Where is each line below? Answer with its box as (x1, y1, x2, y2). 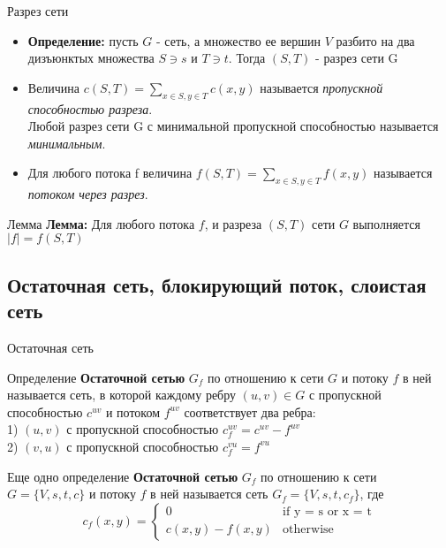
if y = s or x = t (283, 506, 372, 519)
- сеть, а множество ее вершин (155, 31, 321, 49)
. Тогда (228, 49, 266, 67)
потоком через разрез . (27, 185, 148, 203)
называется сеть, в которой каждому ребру (7, 385, 237, 404)
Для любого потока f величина (27, 164, 193, 182)
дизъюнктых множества (27, 49, 155, 67)
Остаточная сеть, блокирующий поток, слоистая (7, 270, 427, 298)
